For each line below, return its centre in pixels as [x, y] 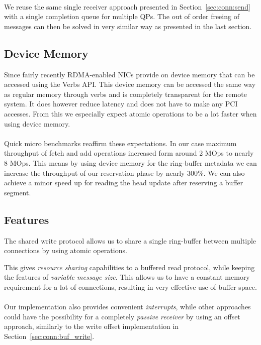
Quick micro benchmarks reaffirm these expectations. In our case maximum [120, 143]
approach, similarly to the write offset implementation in [92, 326]
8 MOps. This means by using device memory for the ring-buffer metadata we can [130, 162]
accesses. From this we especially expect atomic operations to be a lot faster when [130, 113]
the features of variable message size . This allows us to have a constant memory [127, 277]
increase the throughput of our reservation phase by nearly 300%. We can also [124, 172]
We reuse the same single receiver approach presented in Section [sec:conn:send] [127, 6]
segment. [18, 192]
